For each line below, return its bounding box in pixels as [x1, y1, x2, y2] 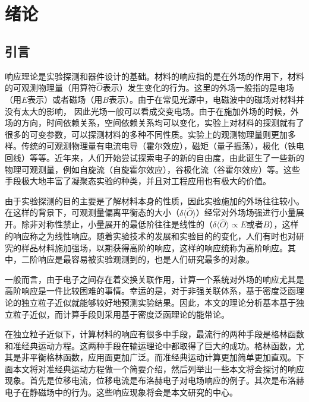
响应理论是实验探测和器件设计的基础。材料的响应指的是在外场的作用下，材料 [5, 69, 304, 82]
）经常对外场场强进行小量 [196, 206, 296, 219]
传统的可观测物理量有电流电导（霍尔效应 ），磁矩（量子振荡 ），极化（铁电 [21, 140, 304, 152]
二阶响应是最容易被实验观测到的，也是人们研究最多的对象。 [21, 253, 254, 265]
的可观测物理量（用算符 [5, 81, 96, 94]
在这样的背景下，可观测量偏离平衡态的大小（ [5, 206, 179, 219]
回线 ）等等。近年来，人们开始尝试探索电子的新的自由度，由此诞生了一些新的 [5, 151, 304, 163]
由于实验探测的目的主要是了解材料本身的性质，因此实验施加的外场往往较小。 [5, 194, 304, 207]
